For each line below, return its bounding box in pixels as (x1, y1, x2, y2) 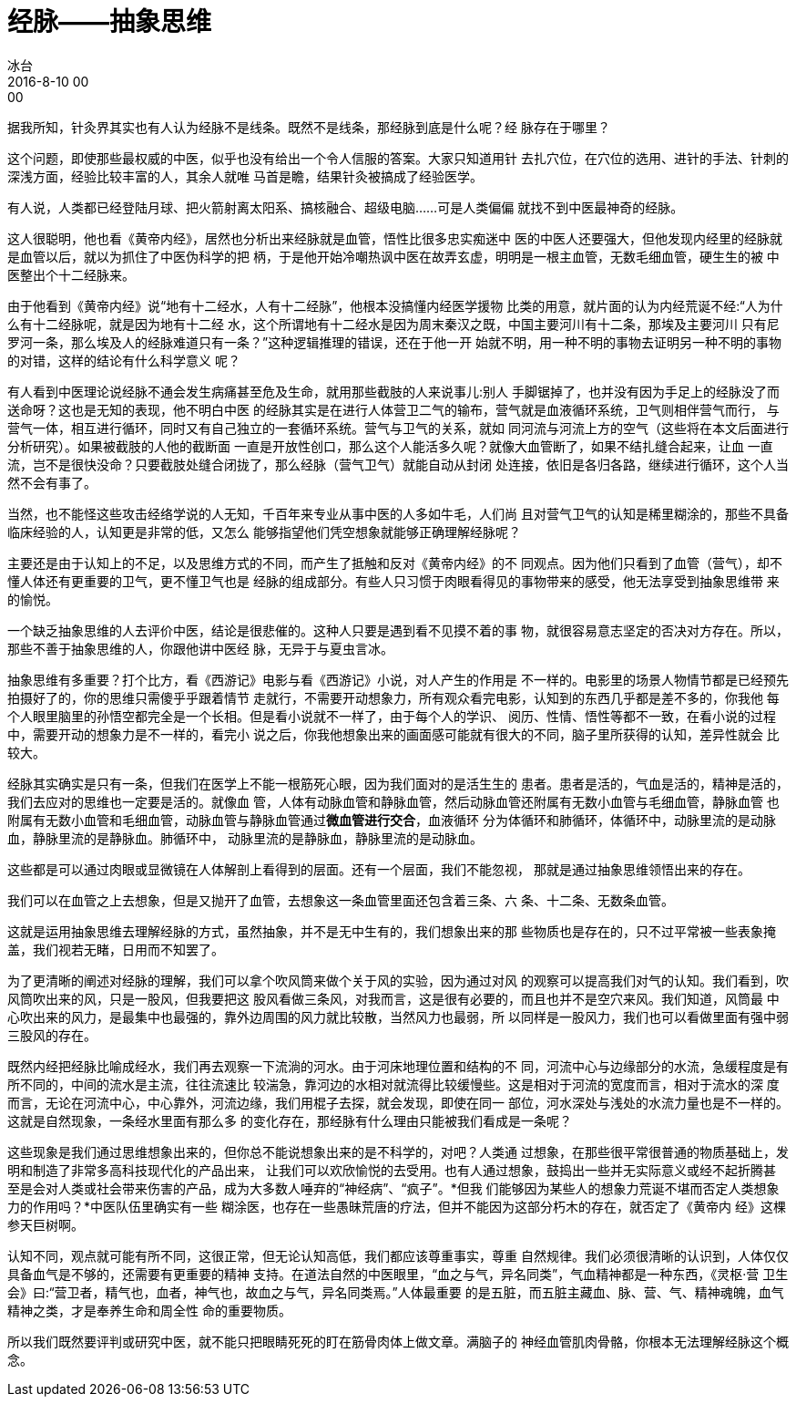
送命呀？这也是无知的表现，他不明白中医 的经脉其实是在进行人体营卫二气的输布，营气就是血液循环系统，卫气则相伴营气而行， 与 (7, 401, 780, 418)
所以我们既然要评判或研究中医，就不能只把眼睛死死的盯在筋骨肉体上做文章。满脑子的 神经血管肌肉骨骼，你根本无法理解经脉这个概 (7, 1333, 789, 1349)
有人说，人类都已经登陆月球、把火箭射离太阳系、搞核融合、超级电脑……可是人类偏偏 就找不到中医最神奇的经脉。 (7, 199, 684, 215)
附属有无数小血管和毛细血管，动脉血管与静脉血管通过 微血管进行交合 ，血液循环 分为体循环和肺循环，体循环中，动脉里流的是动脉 (7, 811, 776, 828)
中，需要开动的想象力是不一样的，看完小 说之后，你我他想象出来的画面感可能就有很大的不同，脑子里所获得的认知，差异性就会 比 (7, 726, 780, 742)
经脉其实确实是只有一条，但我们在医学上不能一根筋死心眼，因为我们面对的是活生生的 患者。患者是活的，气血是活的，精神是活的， (7, 775, 789, 791)
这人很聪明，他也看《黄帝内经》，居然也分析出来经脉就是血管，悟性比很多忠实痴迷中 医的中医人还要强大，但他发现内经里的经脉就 (7, 230, 782, 246)
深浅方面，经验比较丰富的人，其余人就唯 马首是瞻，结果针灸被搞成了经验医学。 (7, 168, 483, 184)
